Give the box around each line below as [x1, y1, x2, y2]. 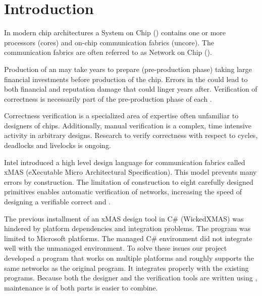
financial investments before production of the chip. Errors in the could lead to [4, 73, 248, 84]
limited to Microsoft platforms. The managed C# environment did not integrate [4, 233, 252, 243]
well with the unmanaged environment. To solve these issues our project [4, 243, 227, 253]
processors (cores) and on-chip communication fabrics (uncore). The [4, 37, 214, 47]
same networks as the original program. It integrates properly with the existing [4, 262, 249, 273]
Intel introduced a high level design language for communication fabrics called [4, 157, 245, 167]
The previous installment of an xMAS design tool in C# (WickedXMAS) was [4, 213, 244, 224]
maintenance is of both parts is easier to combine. [4, 282, 158, 292]
